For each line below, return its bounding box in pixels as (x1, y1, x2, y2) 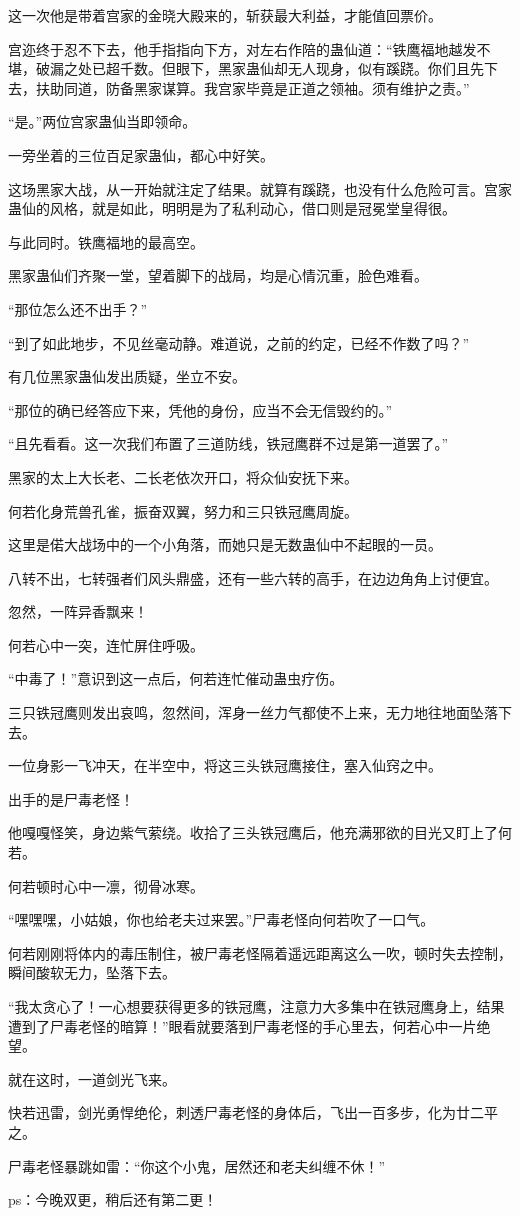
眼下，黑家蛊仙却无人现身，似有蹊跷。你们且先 (175, 58, 484, 79)
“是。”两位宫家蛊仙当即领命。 (8, 111, 197, 132)
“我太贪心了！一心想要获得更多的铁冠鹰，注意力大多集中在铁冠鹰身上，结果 (8, 996, 505, 1016)
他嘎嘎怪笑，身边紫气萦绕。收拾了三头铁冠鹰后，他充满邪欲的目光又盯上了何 (8, 822, 512, 843)
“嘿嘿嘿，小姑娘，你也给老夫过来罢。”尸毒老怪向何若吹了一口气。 (8, 909, 435, 930)
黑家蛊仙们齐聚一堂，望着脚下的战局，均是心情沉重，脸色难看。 (8, 265, 428, 286)
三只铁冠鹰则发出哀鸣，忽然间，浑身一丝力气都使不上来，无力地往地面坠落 (8, 702, 498, 723)
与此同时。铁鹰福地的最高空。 (8, 231, 204, 252)
